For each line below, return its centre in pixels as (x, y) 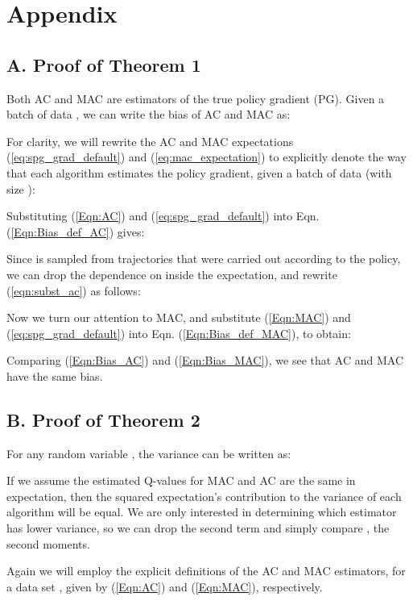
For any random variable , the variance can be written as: (149, 453)
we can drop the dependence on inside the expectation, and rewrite (172, 274)
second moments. (48, 543)
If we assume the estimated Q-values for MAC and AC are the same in (181, 480)
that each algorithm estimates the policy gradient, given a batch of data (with (199, 172)
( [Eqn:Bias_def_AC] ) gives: (76, 231)
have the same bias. (55, 376)
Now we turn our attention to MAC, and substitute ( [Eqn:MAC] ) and (179, 317)
